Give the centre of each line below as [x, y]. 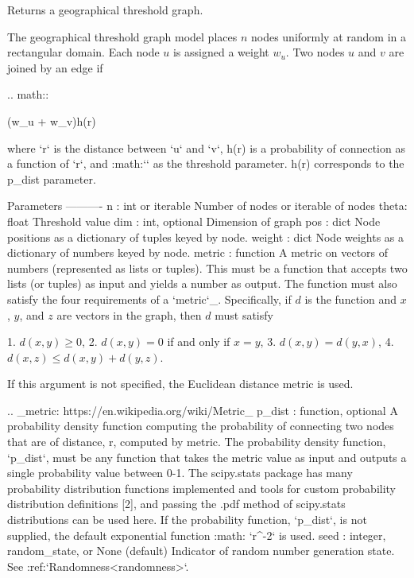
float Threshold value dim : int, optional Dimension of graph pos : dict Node [194, 221]
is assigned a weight [221, 52]
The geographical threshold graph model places [122, 36]
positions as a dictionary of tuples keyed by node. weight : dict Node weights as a [206, 237]
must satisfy [244, 314]
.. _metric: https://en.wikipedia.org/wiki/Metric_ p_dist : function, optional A [203, 410]
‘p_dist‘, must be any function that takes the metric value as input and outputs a [207, 457]
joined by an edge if [55, 67]
